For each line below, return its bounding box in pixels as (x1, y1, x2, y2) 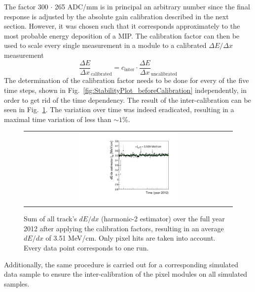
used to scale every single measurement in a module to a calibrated (4, 40, 207, 50)
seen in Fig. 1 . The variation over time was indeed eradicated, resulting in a (4, 104, 234, 115)
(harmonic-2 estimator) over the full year (101, 213, 225, 224)
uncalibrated (150, 72, 178, 77)
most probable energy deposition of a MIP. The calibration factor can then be (4, 30, 240, 41)
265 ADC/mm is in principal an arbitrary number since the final (55, 1, 250, 11)
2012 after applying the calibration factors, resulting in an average (24, 223, 224, 233)
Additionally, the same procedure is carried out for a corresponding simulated (4, 259, 239, 269)
